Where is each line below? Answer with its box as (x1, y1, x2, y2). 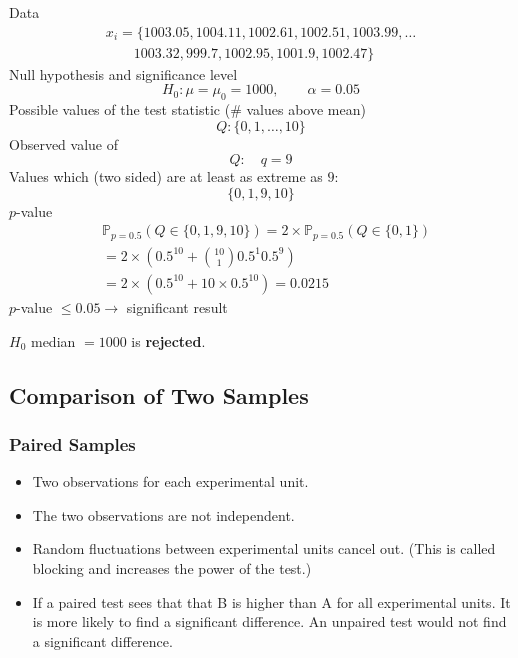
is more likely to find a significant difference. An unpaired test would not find (32, 611, 507, 632)
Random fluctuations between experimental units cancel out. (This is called (32, 538, 496, 559)
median (30, 330, 76, 351)
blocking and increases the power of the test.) (32, 557, 312, 578)
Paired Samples (9, 431, 136, 456)
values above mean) (246, 99, 366, 120)
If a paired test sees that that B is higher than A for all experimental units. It (32, 591, 511, 612)
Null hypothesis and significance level (9, 63, 238, 84)
